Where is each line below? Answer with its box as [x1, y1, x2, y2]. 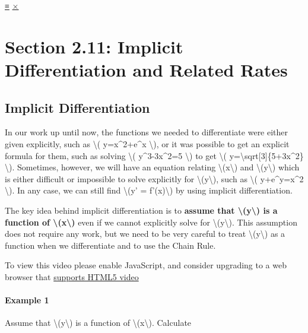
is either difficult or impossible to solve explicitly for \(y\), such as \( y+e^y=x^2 [5, 172, 304, 185]
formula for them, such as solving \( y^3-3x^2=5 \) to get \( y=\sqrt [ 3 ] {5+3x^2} [5, 149, 304, 161]
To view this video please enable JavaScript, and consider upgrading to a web [5, 259, 287, 271]
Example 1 [5, 294, 49, 306]
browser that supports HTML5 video [5, 270, 139, 283]
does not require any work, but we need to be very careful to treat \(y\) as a [5, 227, 285, 240]
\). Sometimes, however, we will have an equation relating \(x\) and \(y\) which [5, 161, 300, 173]
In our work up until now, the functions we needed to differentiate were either [5, 126, 288, 138]
